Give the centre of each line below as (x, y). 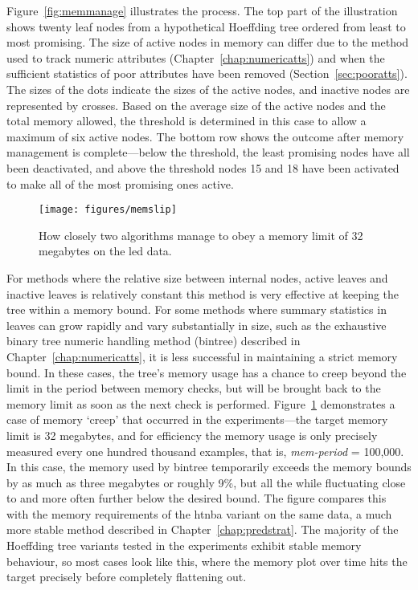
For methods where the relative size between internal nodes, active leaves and (197, 277)
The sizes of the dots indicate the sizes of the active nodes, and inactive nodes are (208, 89)
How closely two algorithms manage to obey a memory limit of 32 (201, 235)
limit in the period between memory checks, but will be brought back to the (194, 388)
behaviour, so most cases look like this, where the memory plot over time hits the (207, 561)
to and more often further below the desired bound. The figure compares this (197, 498)
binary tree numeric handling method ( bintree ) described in (154, 341)
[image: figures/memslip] (108, 210)
